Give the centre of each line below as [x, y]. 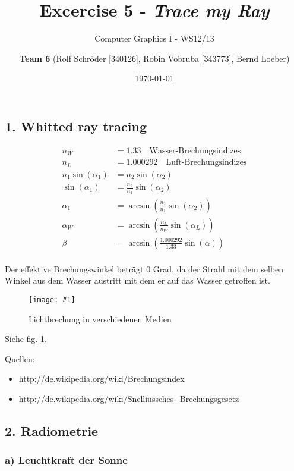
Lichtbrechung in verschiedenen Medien [100, 318]
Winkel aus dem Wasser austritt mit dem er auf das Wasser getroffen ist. [137, 280]
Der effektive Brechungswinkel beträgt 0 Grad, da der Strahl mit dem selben [144, 269]
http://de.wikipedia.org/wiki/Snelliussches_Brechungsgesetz [129, 399]
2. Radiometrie [52, 431]
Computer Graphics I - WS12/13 [154, 38]
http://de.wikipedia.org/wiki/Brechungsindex [102, 379]
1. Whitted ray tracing [76, 126]
